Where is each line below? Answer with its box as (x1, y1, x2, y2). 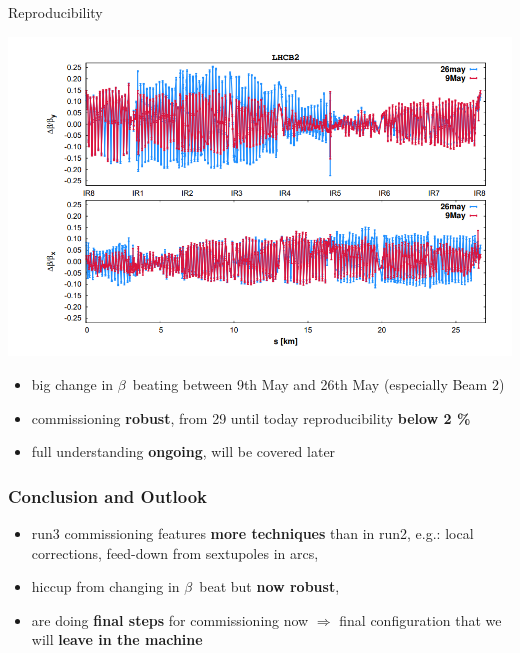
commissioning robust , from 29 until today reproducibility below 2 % (31, 407, 471, 428)
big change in (31, 373, 114, 394)
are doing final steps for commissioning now (31, 609, 309, 630)
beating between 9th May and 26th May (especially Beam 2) (132, 373, 505, 394)
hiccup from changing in (31, 576, 180, 597)
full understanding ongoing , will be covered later (31, 441, 336, 462)
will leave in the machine (31, 629, 203, 650)
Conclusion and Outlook (8, 483, 207, 508)
